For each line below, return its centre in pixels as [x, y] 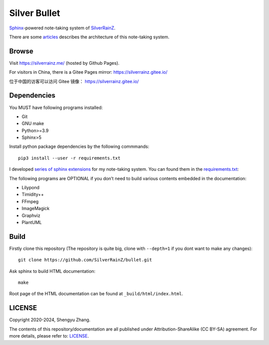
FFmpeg [30, 201]
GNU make [33, 123]
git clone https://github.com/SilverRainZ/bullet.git [85, 260]
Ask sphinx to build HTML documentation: [52, 271]
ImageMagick [36, 209]
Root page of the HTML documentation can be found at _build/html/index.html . [96, 294]
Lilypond [31, 188]
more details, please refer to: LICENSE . [49, 336]
